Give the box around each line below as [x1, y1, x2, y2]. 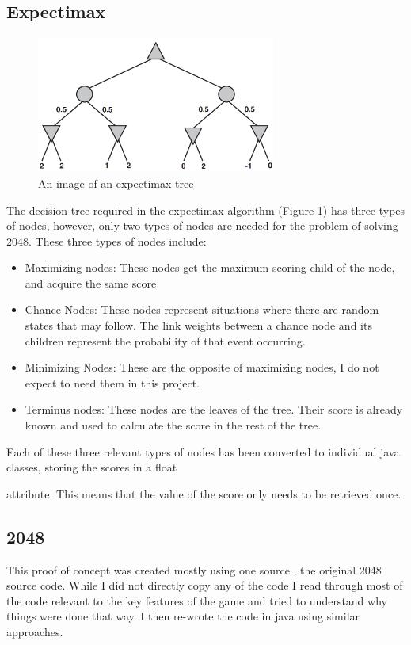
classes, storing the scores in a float [6, 459, 177, 475]
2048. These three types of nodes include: [6, 232, 207, 249]
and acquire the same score [25, 274, 157, 291]
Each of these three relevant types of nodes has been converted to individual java [6, 443, 400, 460]
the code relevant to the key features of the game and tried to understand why [6, 592, 387, 609]
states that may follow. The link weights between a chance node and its [25, 317, 372, 334]
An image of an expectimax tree [38, 174, 194, 191]
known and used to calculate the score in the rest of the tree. [25, 417, 322, 433]
